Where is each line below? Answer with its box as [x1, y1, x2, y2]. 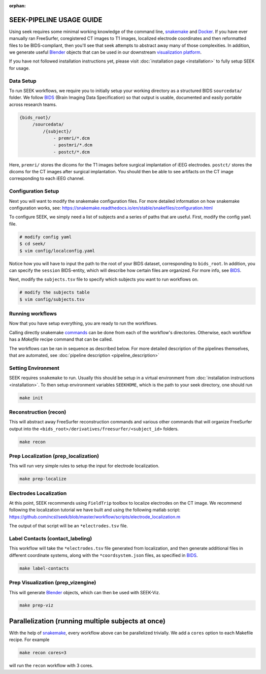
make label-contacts [19, 565, 69, 571]
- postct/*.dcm [53, 149, 90, 155]
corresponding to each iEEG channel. [9, 175, 85, 182]
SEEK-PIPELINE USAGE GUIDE [9, 15, 102, 24]
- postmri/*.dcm [53, 142, 93, 148]
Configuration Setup [9, 188, 59, 194]
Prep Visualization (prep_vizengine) [9, 579, 96, 586]
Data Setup [9, 77, 36, 84]
